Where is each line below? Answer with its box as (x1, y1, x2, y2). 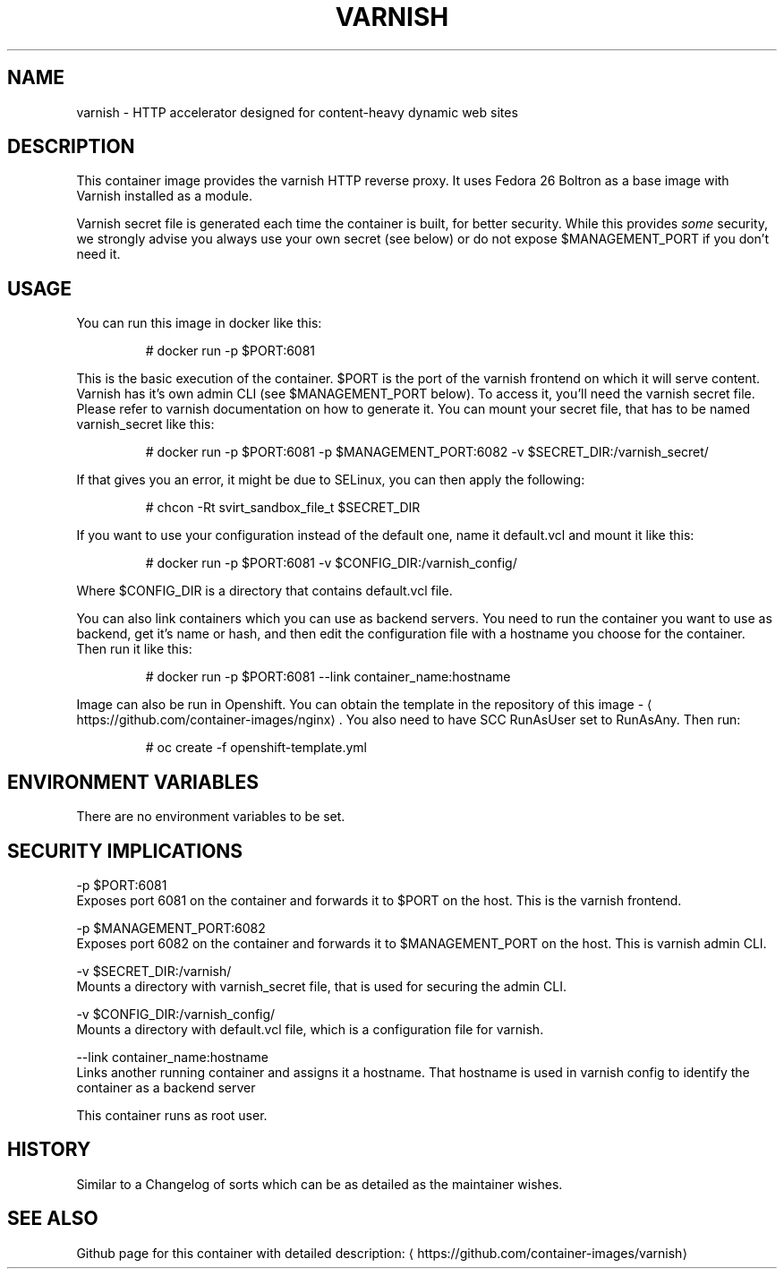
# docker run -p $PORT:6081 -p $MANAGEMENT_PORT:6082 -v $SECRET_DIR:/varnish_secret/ (145, 444, 709, 460)
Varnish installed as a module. (76, 188, 253, 204)
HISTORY (7, 1138, 91, 1161)
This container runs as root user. (76, 1107, 268, 1123)
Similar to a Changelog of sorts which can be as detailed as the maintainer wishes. (76, 1176, 563, 1192)
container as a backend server (76, 1079, 256, 1095)
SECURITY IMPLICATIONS (7, 839, 243, 862)
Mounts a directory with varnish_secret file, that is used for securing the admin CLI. (76, 978, 567, 994)
